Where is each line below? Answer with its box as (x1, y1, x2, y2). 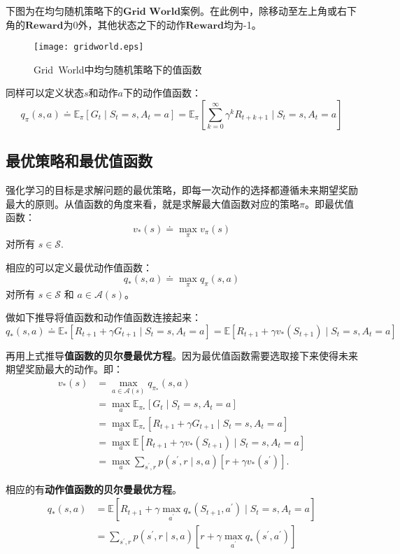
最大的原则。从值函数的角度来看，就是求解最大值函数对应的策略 (6, 196, 299, 211)
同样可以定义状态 (6, 85, 84, 100)
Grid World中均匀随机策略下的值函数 (34, 62, 202, 76)
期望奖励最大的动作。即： (6, 362, 123, 376)
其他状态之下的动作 (97, 17, 186, 31)
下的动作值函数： (122, 85, 201, 100)
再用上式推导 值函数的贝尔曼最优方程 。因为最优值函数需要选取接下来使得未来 (6, 348, 358, 362)
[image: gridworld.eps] (34, 42, 144, 52)
